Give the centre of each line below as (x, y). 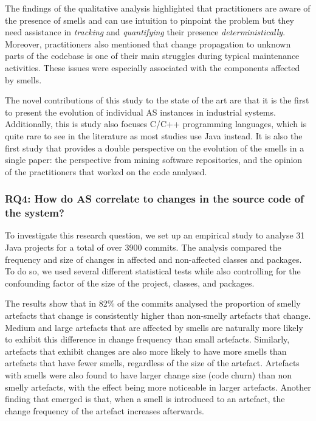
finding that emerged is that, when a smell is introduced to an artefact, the (145, 399)
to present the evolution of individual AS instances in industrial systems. (140, 112)
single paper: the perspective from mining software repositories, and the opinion (154, 160)
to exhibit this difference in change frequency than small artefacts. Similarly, (147, 339)
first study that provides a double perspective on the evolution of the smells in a (155, 148)
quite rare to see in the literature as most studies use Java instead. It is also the (154, 135)
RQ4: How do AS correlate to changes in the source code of (154, 199)
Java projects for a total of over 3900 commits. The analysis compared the (143, 247)
